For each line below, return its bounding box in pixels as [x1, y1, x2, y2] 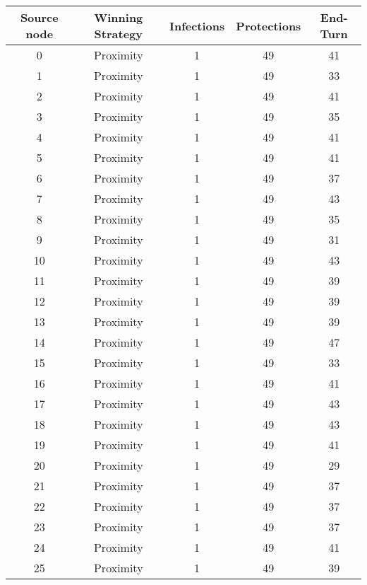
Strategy [94, 25, 143, 42]
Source [20, 9, 59, 25]
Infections [169, 17, 225, 34]
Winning [94, 9, 143, 25]
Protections [236, 17, 301, 34]
